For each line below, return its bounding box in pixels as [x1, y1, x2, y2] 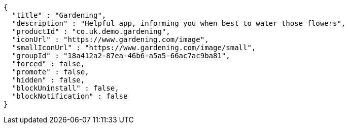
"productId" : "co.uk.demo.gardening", [12, 27, 170, 35]
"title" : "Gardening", [12, 11, 107, 19]
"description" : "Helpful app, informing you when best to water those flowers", [12, 19, 346, 27]
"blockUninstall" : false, [12, 84, 119, 92]
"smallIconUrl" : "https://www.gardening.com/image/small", [12, 44, 256, 52]
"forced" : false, [12, 60, 85, 68]
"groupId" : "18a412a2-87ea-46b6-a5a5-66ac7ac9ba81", [12, 52, 230, 60]
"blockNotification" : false [12, 92, 128, 100]
